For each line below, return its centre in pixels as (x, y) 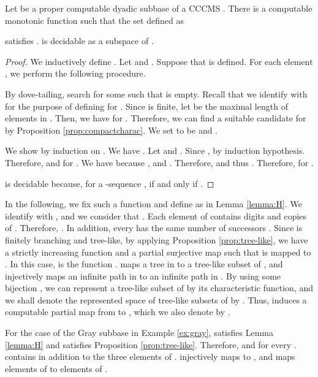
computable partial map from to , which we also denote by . (118, 312)
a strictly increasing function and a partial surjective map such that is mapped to (158, 252)
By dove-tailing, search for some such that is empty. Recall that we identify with (156, 93)
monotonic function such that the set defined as (94, 20)
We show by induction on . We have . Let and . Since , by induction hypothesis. (155, 150)
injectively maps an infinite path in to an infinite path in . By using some (143, 276)
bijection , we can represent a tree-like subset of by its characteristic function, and (159, 288)
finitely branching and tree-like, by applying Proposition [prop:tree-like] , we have (157, 239)
